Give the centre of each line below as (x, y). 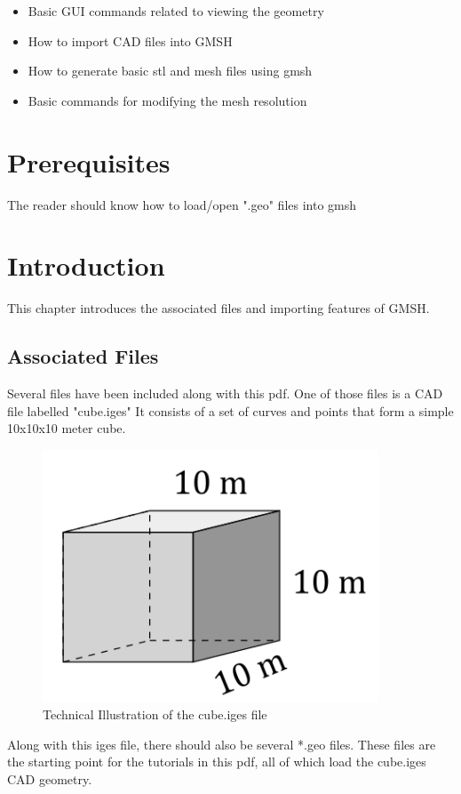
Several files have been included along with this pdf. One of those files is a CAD (225, 393)
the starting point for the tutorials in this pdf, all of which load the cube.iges (217, 762)
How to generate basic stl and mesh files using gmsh (170, 71)
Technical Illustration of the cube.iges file (155, 714)
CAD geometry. (50, 778)
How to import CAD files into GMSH (130, 40)
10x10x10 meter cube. (67, 428)
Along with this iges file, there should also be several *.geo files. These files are (222, 744)
